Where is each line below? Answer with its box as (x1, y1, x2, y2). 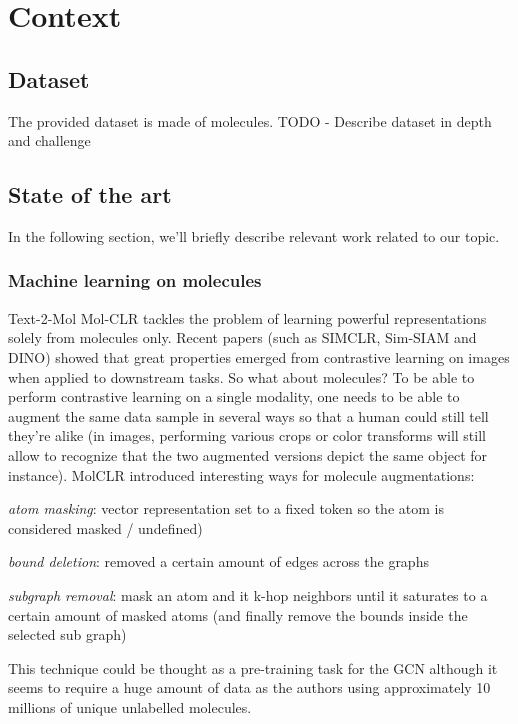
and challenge (8, 130, 91, 151)
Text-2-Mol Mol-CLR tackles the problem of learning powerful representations (8, 307, 487, 328)
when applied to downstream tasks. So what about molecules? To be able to (8, 366, 475, 387)
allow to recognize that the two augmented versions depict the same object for (8, 444, 488, 465)
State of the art (8, 179, 172, 210)
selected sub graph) (8, 624, 127, 645)
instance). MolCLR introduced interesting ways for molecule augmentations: (8, 464, 475, 485)
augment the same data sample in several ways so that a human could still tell (8, 405, 489, 426)
